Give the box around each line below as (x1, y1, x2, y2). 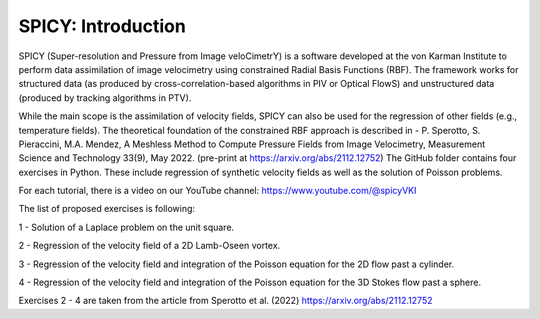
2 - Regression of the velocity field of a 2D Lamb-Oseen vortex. (18, 240, 281, 252)
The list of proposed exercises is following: (18, 203, 195, 215)
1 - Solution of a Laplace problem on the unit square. (18, 221, 235, 233)
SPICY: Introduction (18, 15, 187, 37)
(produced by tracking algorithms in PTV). (18, 91, 192, 104)
